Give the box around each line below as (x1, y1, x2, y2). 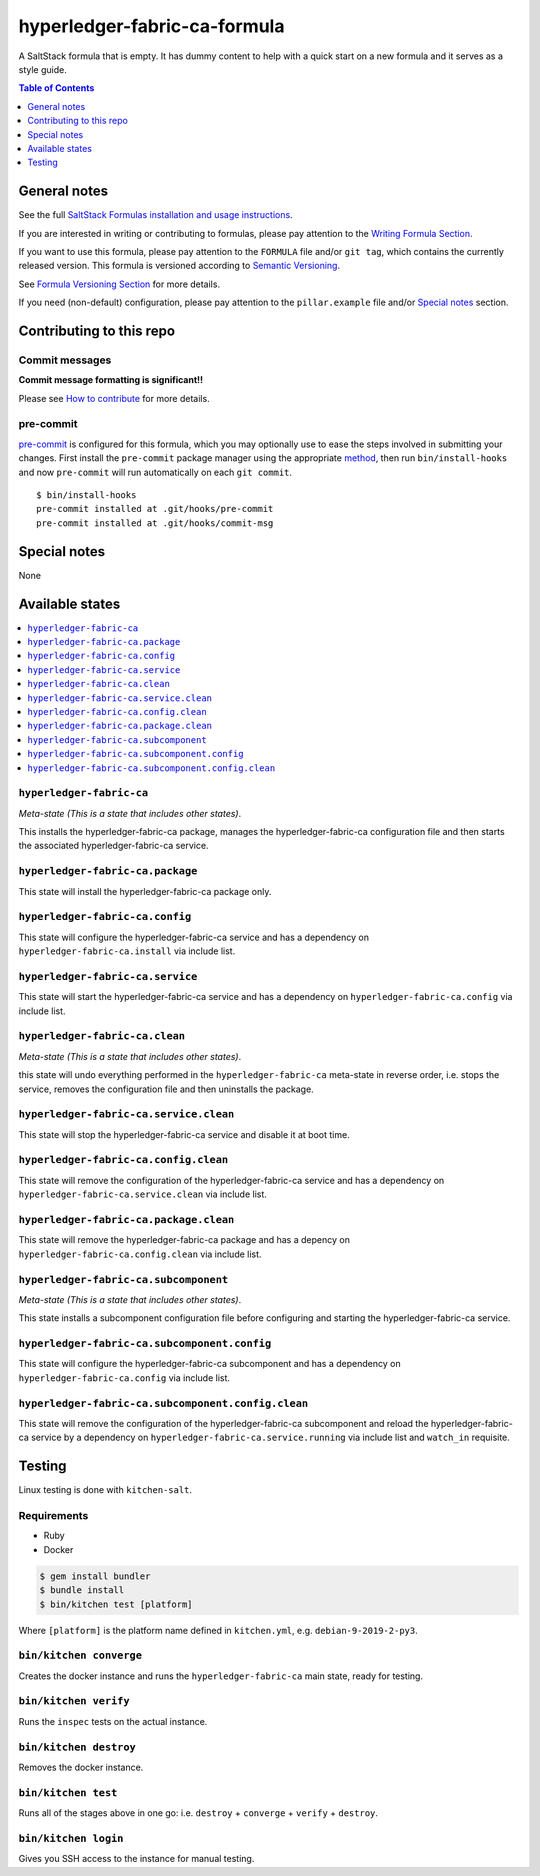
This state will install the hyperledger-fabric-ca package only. (18, 885, 272, 897)
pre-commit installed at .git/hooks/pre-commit (36, 503, 274, 515)
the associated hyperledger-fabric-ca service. (18, 840, 209, 852)
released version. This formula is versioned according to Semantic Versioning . (18, 260, 340, 272)
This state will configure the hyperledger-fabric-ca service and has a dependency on (18, 931, 370, 943)
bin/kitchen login (18, 1831, 124, 1845)
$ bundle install (39, 1585, 125, 1596)
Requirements (18, 1509, 89, 1523)
